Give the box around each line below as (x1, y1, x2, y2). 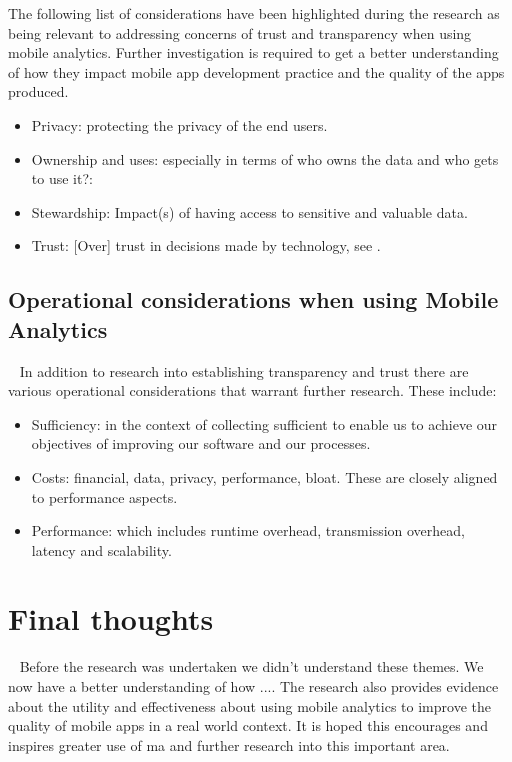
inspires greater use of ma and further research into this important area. (8, 734, 450, 755)
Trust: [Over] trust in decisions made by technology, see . (31, 235, 381, 256)
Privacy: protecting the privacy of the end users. (31, 114, 328, 135)
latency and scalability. (31, 539, 172, 560)
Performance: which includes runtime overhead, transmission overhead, (31, 520, 465, 541)
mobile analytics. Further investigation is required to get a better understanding (8, 42, 499, 63)
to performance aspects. (31, 486, 178, 507)
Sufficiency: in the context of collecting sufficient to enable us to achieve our (31, 413, 498, 434)
